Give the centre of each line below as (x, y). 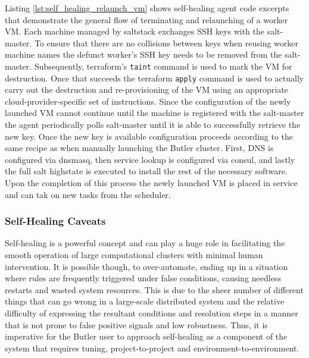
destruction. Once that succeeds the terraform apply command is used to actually (154, 78)
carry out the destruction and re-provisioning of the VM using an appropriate (146, 89)
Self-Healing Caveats (55, 221)
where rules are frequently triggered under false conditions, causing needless (143, 278)
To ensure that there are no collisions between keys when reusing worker (166, 43)
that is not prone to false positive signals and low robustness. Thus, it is (136, 324)
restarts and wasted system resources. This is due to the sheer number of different (154, 289)
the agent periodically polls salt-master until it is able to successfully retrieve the (153, 125)
